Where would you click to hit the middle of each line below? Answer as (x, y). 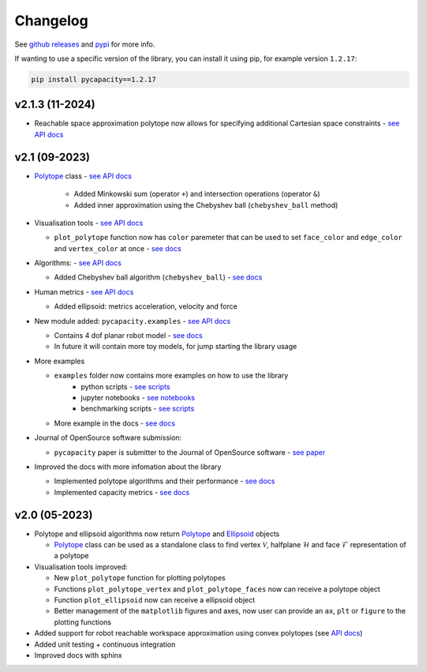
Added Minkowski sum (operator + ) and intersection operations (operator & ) (197, 194)
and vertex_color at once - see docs (118, 248)
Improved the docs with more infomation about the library (128, 467)
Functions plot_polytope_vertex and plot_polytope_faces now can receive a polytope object (217, 589)
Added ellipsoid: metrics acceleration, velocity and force (146, 306)
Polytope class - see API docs (83, 176)
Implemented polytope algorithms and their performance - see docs (164, 481)
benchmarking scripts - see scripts (138, 409)
